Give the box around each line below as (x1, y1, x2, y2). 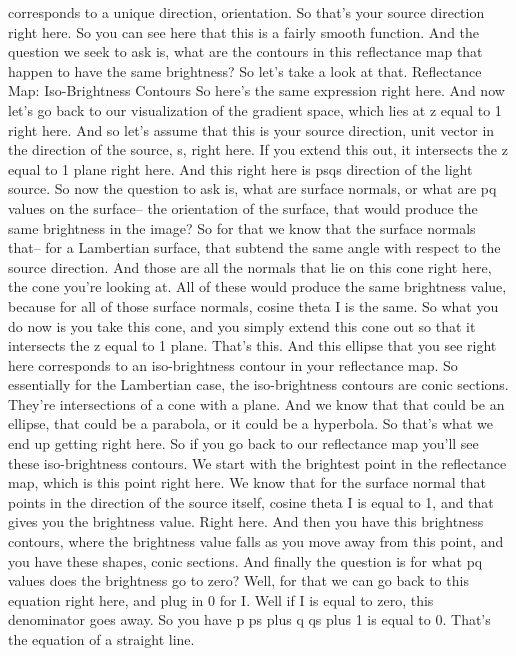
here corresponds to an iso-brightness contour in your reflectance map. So (8, 354, 458, 375)
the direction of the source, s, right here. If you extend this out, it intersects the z (8, 139, 508, 160)
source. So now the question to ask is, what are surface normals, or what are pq (8, 178, 497, 199)
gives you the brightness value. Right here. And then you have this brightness (8, 511, 484, 532)
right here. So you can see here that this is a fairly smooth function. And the (8, 21, 480, 42)
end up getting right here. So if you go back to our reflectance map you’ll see (8, 433, 479, 454)
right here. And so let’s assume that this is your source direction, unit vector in (8, 119, 495, 140)
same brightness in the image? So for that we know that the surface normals (8, 217, 476, 238)
